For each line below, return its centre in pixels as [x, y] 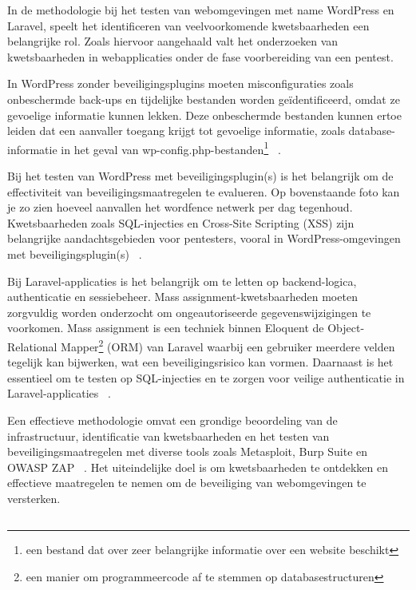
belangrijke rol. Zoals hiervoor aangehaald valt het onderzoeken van [173, 41]
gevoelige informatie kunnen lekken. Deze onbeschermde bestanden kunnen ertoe [204, 115]
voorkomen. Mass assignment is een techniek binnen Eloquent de [166, 328]
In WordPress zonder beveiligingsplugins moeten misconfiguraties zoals [180, 83]
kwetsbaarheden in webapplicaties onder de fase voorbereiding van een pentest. [200, 56]
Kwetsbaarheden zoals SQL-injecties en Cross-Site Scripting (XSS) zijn [181, 222]
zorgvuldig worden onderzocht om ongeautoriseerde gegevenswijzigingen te [189, 312]
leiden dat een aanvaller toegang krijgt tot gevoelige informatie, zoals [176, 131]
